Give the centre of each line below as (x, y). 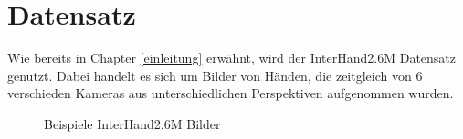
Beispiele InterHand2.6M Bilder (132, 123)
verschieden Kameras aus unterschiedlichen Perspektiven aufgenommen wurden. (231, 93)
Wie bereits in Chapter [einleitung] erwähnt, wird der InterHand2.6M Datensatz (232, 58)
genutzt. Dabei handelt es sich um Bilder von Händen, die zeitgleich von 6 (215, 75)
